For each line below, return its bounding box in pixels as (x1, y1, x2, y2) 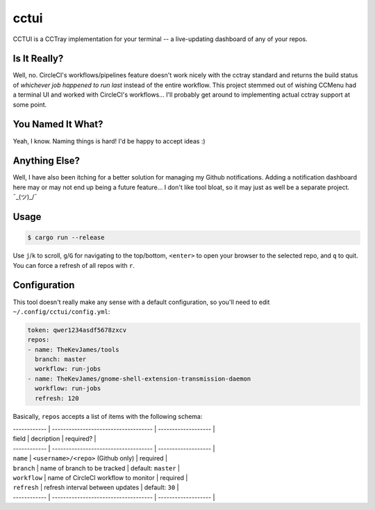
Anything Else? (12, 155, 80, 167)
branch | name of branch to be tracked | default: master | (12, 463, 181, 472)
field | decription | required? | (12, 435, 97, 443)
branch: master (35, 356, 87, 363)
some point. (12, 100, 47, 109)
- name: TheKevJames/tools (27, 345, 119, 353)
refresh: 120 (35, 394, 79, 402)
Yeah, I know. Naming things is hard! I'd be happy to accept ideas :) (12, 136, 206, 145)
